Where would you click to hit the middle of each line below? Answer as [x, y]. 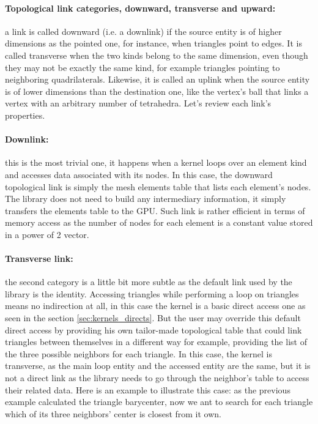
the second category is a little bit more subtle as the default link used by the [149, 282]
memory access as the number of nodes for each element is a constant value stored [159, 222]
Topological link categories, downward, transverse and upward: [140, 8]
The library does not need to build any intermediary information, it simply [146, 199]
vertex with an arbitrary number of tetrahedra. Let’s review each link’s [138, 103]
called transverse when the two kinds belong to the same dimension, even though [157, 55]
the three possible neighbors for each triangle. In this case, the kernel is [139, 353]
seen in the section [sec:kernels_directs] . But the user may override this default [153, 318]
